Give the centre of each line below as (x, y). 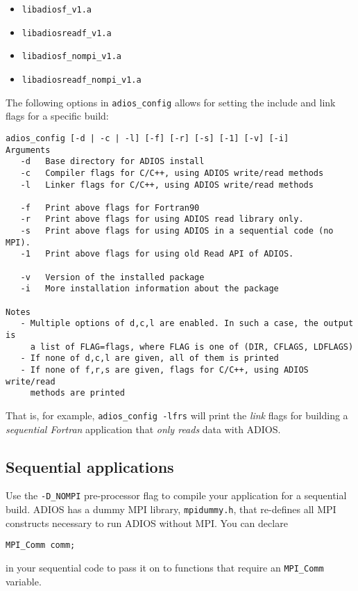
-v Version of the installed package (112, 277)
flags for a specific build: (57, 116)
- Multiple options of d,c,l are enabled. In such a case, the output (187, 324)
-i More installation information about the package (150, 289)
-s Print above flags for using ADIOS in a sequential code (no (177, 231)
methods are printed (77, 393)
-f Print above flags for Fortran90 (110, 208)
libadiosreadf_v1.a (67, 33)
